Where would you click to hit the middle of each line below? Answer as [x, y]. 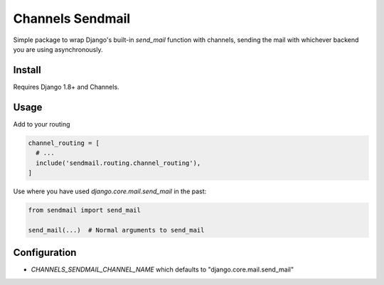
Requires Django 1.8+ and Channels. [66, 87]
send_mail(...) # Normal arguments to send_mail [116, 230]
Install [27, 70]
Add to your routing [42, 124]
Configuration [45, 253]
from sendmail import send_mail [85, 210]
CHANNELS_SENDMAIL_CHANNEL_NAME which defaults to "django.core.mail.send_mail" [162, 269]
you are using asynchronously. [58, 49]
